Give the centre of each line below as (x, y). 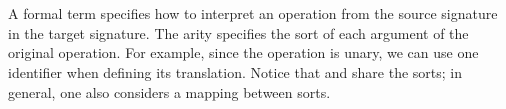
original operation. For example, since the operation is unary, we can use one (243, 52)
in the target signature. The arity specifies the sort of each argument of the (238, 32)
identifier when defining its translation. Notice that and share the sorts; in (235, 71)
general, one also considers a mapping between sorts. (169, 91)
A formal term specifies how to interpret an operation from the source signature (253, 13)
